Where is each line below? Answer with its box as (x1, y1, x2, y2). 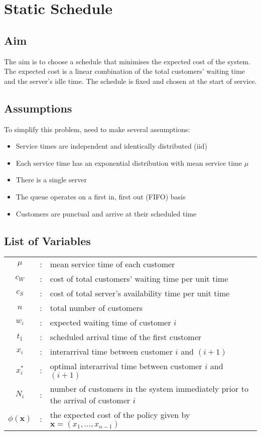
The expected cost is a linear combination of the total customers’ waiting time (4, 66, 245, 76)
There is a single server (16, 174, 87, 185)
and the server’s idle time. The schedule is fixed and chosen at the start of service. (4, 75, 257, 86)
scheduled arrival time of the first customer (50, 331, 202, 343)
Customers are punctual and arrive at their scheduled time (16, 208, 197, 219)
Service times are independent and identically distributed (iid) (16, 141, 207, 151)
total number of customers (50, 302, 143, 314)
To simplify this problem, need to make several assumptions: (4, 124, 190, 134)
